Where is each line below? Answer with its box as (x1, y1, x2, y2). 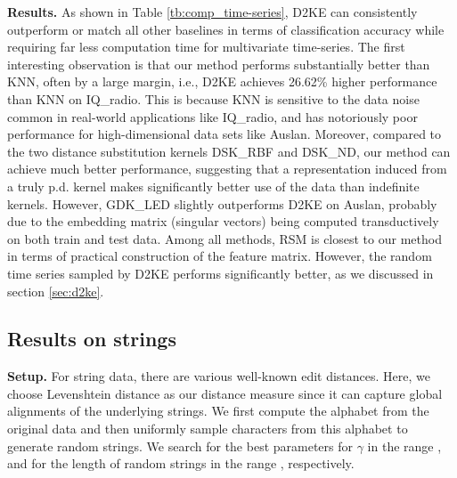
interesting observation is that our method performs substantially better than (7, 54, 430, 73)
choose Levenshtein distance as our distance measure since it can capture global (7, 384, 443, 402)
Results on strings (7, 325, 176, 352)
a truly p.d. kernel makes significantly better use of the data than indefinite (7, 176, 420, 195)
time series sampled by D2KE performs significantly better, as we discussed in (7, 263, 434, 282)
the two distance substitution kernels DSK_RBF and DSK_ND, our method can (7, 142, 451, 160)
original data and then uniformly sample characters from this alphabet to (7, 419, 408, 438)
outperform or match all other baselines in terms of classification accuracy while (7, 20, 445, 38)
